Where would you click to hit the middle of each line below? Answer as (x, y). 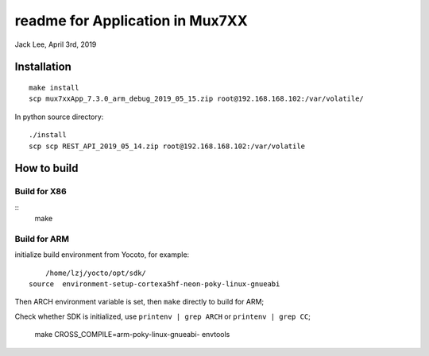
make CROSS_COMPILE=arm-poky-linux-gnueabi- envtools (132, 335)
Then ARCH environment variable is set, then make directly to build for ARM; (139, 302)
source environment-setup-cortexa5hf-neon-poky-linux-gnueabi (155, 284)
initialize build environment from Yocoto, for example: (102, 255)
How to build (46, 168)
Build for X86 (41, 192)
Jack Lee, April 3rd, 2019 (56, 44)
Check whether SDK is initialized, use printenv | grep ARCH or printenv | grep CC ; (163, 316)
